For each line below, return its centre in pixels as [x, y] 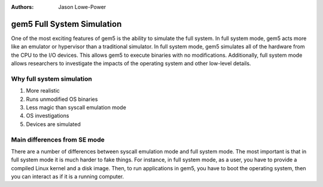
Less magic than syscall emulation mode [76, 107]
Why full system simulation [51, 79]
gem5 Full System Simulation [66, 24]
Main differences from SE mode [58, 139]
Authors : [22, 7]
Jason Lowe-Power [82, 7]
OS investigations [48, 116]
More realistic [43, 91]
